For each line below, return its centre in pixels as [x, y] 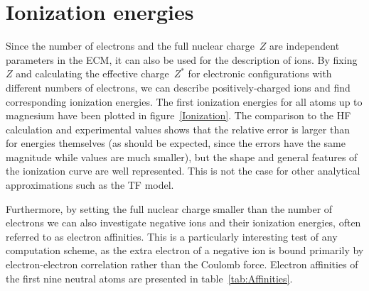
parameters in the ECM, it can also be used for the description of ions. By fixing [182, 59]
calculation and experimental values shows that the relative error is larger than [178, 129]
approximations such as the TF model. [90, 185]
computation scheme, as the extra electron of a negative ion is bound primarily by [185, 250]
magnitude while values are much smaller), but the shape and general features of [182, 157]
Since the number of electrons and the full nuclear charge [130, 46]
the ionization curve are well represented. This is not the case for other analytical [183, 171]
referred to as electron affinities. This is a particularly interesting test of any [172, 236]
